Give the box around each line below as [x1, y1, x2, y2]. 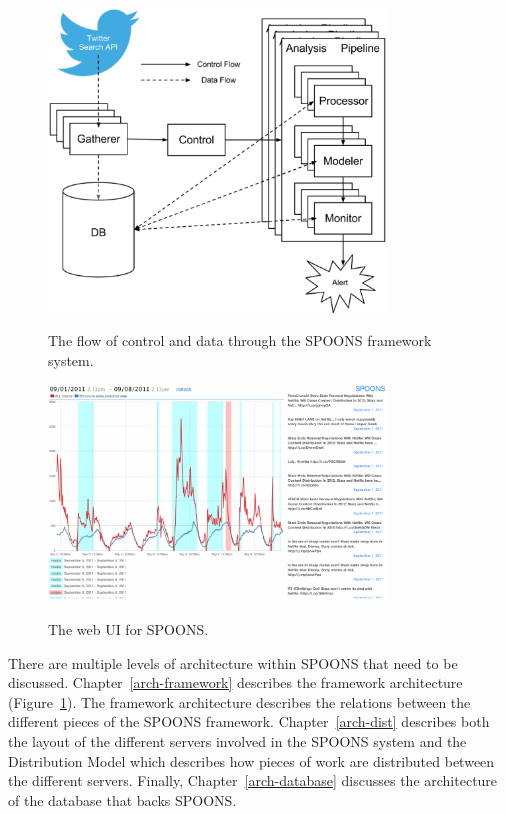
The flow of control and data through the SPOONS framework [48, 330, 432, 351]
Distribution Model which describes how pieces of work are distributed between [8, 750, 495, 771]
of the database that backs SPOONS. [8, 789, 237, 810]
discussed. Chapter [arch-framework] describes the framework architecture [8, 672, 463, 693]
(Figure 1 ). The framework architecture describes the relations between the [8, 691, 471, 712]
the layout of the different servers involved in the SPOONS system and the [8, 731, 467, 752]
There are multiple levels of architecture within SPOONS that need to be [8, 652, 458, 673]
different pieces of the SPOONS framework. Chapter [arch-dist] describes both [8, 711, 490, 732]
